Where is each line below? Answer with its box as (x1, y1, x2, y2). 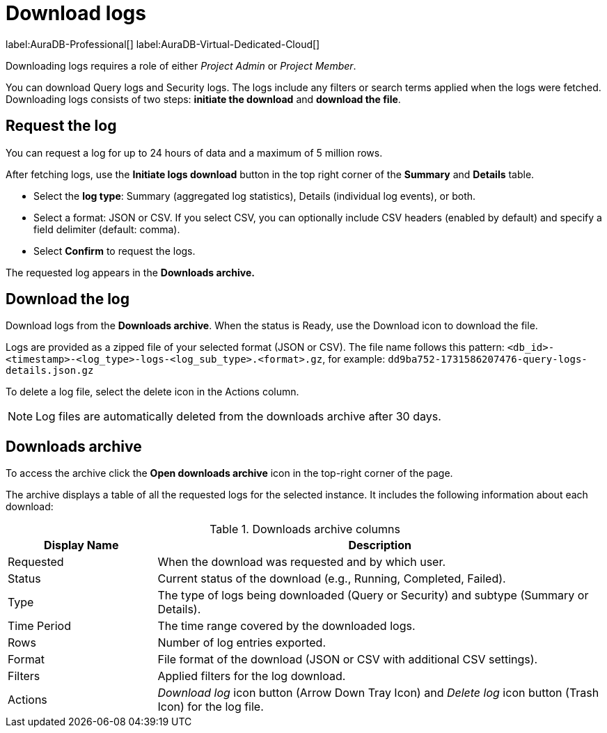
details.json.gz (6, 365, 94, 377)
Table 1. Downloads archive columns (210, 522, 400, 537)
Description (348, 538, 411, 553)
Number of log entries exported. (157, 636, 326, 650)
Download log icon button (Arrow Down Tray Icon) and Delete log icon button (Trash (157, 686, 599, 700)
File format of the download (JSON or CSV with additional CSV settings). (157, 652, 538, 667)
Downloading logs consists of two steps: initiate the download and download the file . (6, 93, 401, 105)
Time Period (8, 619, 71, 633)
